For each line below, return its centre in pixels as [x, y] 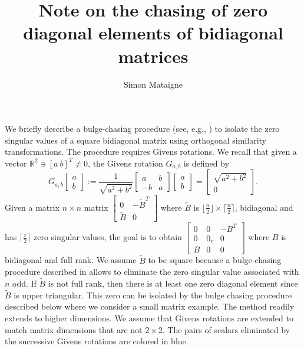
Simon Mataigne [153, 84]
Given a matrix [32, 207]
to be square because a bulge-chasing [215, 260]
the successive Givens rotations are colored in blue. [97, 341]
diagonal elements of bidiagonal [153, 33]
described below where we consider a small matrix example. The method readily [150, 306]
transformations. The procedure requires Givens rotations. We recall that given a [151, 152]
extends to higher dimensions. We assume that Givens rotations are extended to [149, 318]
